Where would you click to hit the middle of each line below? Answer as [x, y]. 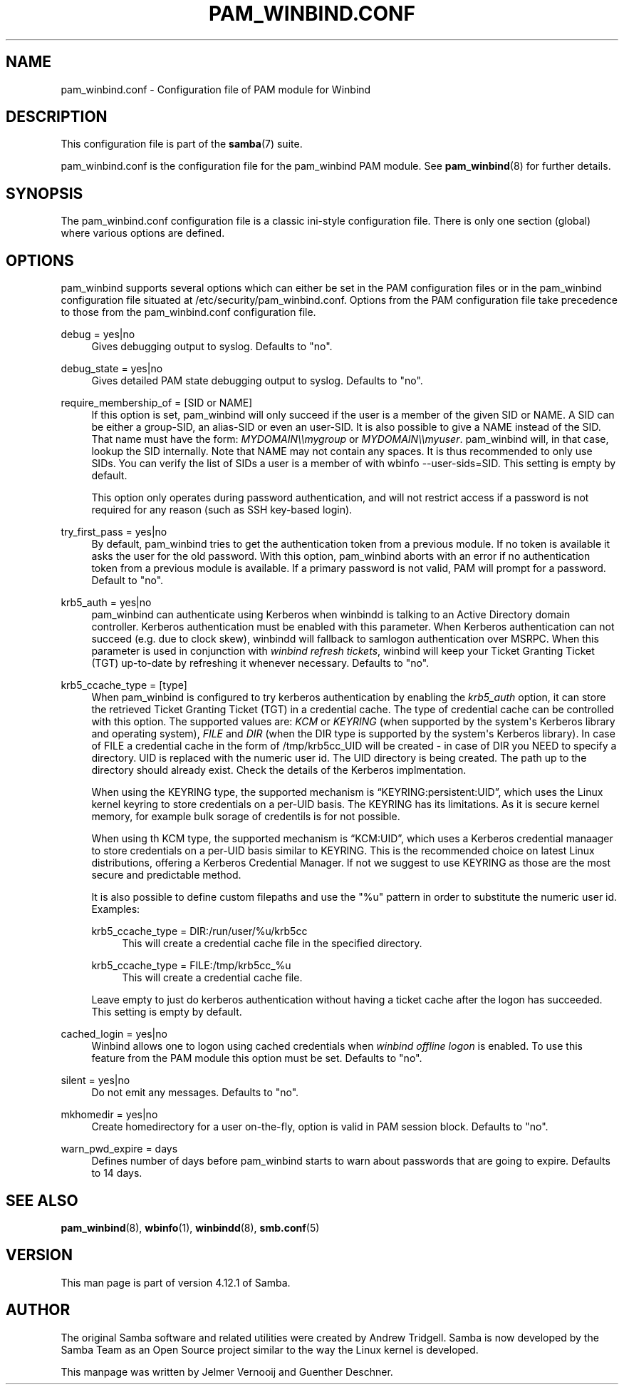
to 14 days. [117, 1173]
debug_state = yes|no [112, 369]
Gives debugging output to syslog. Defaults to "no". [212, 347]
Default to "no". [128, 581]
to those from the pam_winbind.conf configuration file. [188, 312]
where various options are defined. [143, 233]
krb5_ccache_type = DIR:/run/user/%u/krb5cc [199, 931]
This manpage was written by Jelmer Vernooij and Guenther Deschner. [227, 1371]
